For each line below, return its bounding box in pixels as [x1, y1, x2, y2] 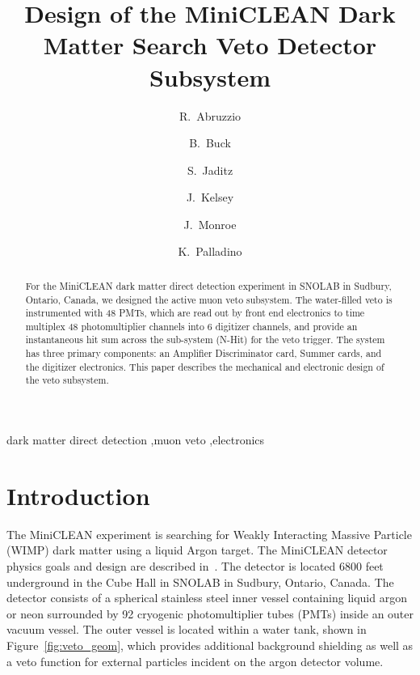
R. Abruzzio [178, 107, 241, 124]
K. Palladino [178, 243, 242, 260]
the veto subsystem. [25, 373, 109, 387]
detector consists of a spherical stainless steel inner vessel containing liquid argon [6, 589, 407, 606]
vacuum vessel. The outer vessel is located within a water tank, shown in [6, 621, 367, 638]
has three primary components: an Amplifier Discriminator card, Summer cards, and [25, 346, 382, 360]
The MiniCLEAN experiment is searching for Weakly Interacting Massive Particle [6, 525, 412, 542]
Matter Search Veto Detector [43, 28, 377, 62]
